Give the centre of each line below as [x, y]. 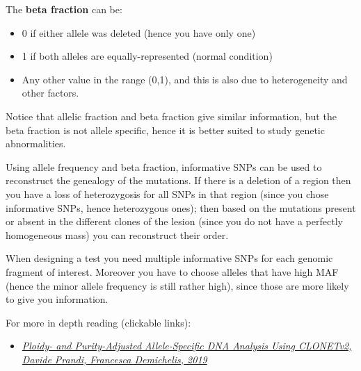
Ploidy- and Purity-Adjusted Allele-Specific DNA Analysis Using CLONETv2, [187, 346]
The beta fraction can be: [64, 9]
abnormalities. [36, 143]
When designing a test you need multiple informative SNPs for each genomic [169, 258]
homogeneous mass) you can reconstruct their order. [117, 234]
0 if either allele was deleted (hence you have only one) [139, 32]
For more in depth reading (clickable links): [98, 322]
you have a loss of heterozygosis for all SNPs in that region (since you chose [167, 193]
